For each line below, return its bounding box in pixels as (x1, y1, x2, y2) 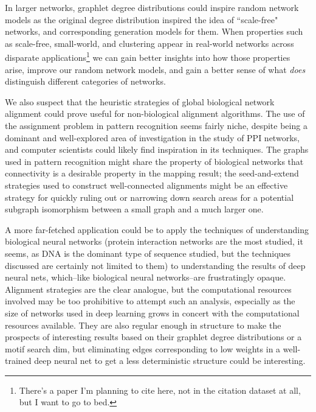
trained (5, 354, 32, 367)
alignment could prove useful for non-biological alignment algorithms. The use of (5, 107, 305, 120)
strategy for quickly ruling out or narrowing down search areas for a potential (5, 190, 294, 203)
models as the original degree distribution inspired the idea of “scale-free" (5, 13, 278, 26)
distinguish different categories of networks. (5, 75, 166, 88)
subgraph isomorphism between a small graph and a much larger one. (5, 203, 264, 215)
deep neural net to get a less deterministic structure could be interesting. (34, 354, 306, 367)
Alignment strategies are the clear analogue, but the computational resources (5, 282, 292, 295)
